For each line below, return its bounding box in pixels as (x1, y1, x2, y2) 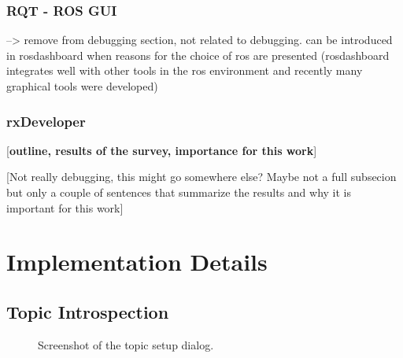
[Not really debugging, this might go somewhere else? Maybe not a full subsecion (6, 168, 397, 185)
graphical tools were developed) (6, 78, 158, 94)
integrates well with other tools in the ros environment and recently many (6, 62, 363, 79)
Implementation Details (6, 245, 268, 278)
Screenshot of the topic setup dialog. (38, 336, 214, 352)
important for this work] (6, 199, 124, 216)
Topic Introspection (6, 299, 169, 323)
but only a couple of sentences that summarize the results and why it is (6, 184, 352, 200)
